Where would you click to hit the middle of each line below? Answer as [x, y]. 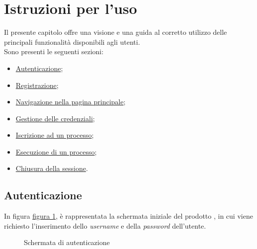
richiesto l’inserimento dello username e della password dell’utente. [105, 225]
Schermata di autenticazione [67, 242]
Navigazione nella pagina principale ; [71, 102]
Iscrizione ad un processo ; [55, 135]
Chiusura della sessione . [52, 168]
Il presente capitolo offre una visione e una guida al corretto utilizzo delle [116, 32]
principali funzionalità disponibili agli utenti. [72, 41]
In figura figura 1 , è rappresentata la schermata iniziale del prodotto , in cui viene [128, 216]
